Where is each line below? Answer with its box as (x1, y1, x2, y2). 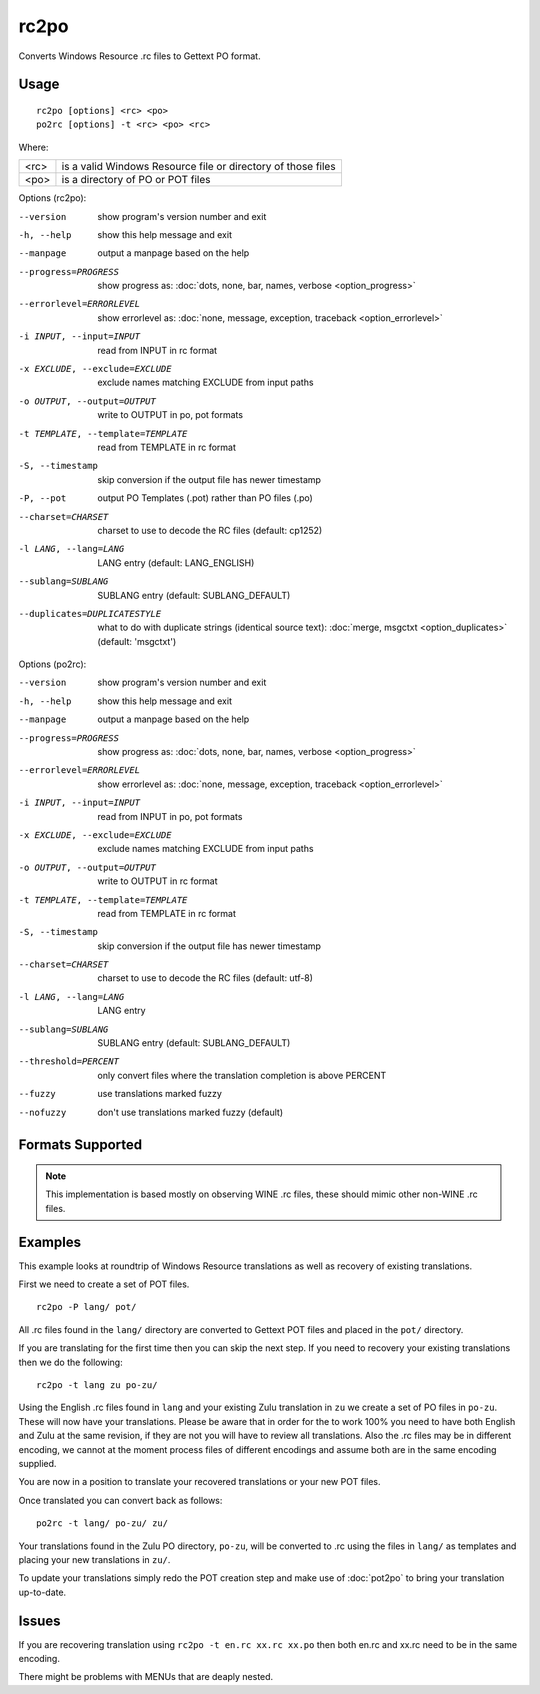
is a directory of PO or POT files (61, 173, 211, 187)
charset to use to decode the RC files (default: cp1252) (97, 524, 323, 536)
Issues (18, 1612, 61, 1629)
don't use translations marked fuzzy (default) (97, 1106, 284, 1118)
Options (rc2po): (18, 192, 87, 204)
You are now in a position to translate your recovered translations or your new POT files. (18, 1476, 381, 1488)
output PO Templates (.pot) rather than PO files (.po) (97, 492, 314, 504)
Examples (18, 1233, 82, 1250)
